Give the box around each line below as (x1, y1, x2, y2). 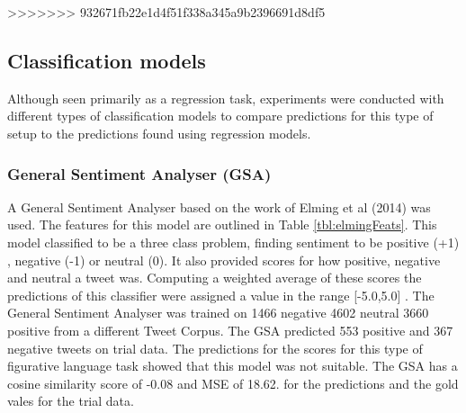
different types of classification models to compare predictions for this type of (7, 106, 434, 125)
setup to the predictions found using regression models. (7, 123, 311, 142)
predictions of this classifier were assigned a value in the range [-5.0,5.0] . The (7, 285, 435, 304)
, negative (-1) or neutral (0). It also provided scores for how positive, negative (7, 250, 441, 269)
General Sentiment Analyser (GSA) (7, 162, 272, 184)
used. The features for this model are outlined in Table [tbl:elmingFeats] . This (7, 215, 437, 234)
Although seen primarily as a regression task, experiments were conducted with (7, 88, 444, 107)
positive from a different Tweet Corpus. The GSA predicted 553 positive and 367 (7, 320, 453, 339)
